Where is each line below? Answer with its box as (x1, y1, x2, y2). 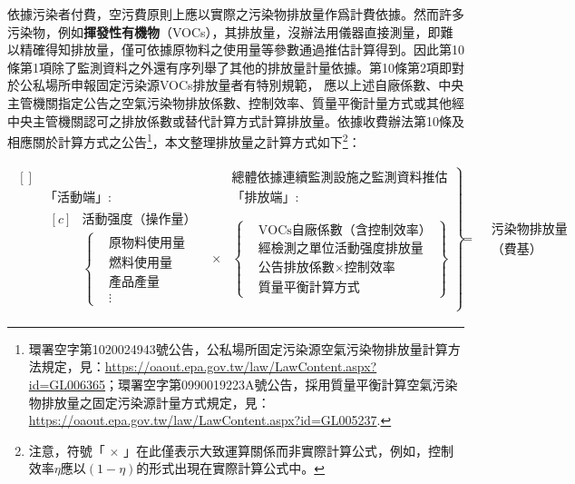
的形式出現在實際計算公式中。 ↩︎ (136, 459, 326, 478)
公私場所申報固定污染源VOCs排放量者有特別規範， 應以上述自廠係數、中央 (19, 75, 464, 94)
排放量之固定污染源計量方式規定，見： (41, 392, 270, 411)
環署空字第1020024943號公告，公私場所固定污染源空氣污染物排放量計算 (28, 339, 448, 358)
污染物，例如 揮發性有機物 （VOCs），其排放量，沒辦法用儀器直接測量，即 (7, 22, 441, 41)
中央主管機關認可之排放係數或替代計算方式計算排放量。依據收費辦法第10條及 (7, 111, 464, 130)
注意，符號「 (28, 440, 105, 459)
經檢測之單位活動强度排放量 (258, 242, 424, 256)
